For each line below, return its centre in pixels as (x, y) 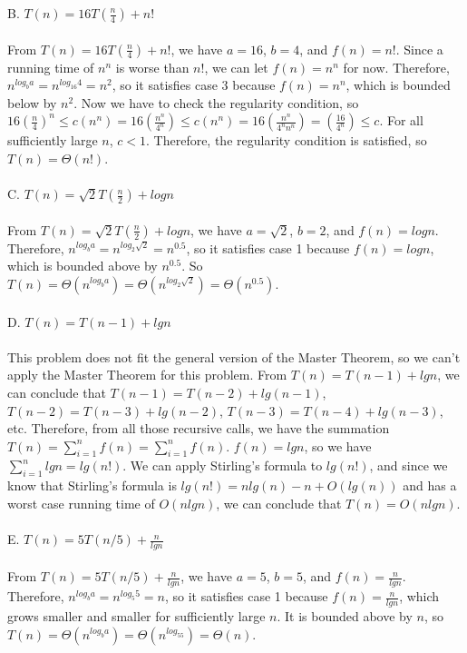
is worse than (152, 67)
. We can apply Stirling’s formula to (223, 465)
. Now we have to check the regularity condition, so (216, 102)
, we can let (236, 67)
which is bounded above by (83, 266)
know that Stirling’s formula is (92, 485)
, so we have (338, 445)
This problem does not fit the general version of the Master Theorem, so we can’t (234, 356)
